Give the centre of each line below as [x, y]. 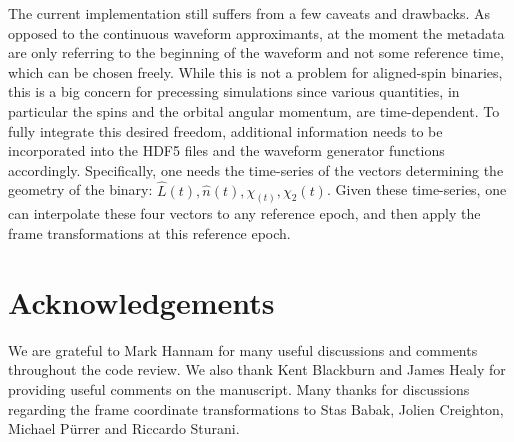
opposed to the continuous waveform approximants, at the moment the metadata [256, 32]
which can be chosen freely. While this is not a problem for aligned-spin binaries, [255, 71]
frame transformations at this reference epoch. [149, 233]
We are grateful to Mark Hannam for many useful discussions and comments [243, 349]
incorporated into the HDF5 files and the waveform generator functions [226, 150]
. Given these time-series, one [416, 189]
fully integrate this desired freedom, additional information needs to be [225, 130]
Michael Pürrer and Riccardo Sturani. [124, 428]
